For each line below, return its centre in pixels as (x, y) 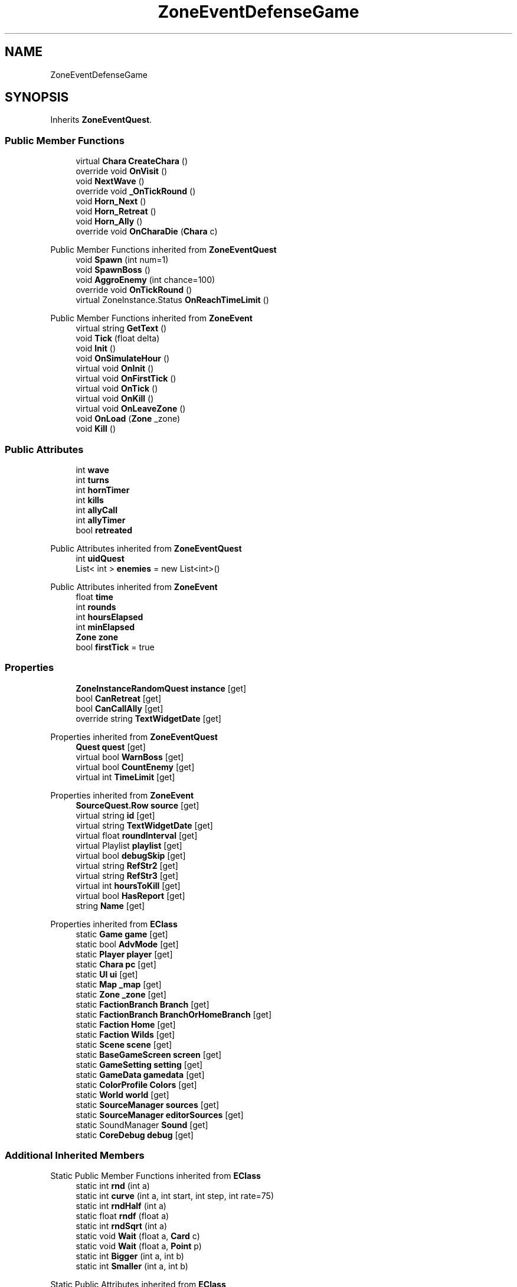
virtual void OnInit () (115, 369)
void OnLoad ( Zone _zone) (128, 419)
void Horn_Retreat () (116, 211)
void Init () (96, 348)
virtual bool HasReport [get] (130, 895)
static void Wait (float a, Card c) (138, 1236)
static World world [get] (122, 1094)
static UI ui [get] (107, 974)
